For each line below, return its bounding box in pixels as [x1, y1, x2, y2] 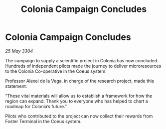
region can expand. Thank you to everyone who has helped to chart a [5, 98, 148, 104]
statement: [5, 83, 27, 89]
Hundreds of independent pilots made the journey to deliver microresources [5, 63, 162, 69]
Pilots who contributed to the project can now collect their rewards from [5, 113, 153, 119]
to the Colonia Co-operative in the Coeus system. [5, 68, 107, 74]
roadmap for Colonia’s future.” [5, 103, 67, 109]
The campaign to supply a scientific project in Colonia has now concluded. [5, 57, 159, 63]
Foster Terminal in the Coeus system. [5, 118, 82, 124]
